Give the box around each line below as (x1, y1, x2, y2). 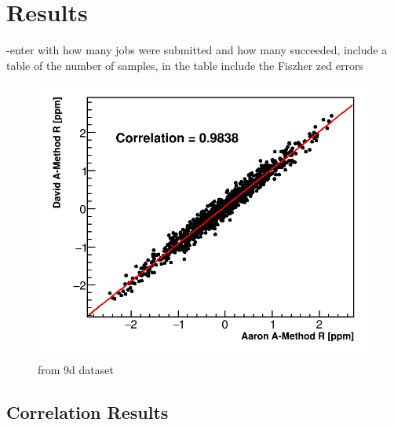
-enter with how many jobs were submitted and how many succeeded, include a (6, 42, 388, 58)
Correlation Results (6, 399, 169, 424)
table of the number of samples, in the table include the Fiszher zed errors (6, 57, 363, 73)
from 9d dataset (38, 361, 114, 377)
